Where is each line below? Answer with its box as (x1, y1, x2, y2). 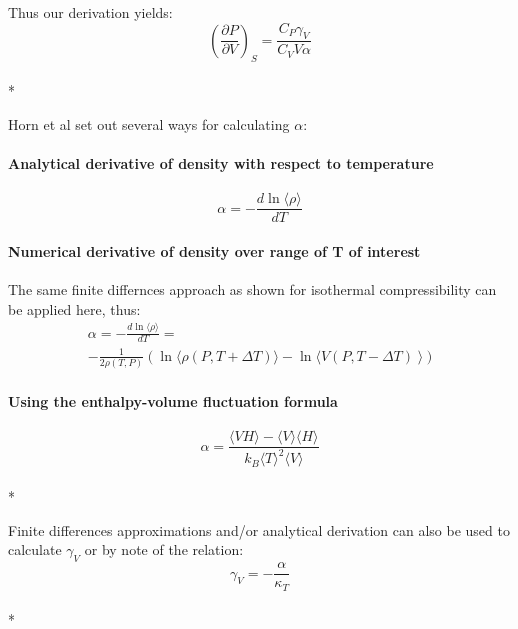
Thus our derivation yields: (8, 2, 173, 22)
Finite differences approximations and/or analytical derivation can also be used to (8, 519, 510, 540)
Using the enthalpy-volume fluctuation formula (8, 390, 338, 411)
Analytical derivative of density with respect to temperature (8, 153, 434, 173)
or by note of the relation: (84, 539, 244, 560)
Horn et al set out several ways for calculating (8, 113, 290, 134)
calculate (8, 539, 62, 560)
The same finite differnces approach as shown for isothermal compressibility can (8, 279, 497, 300)
